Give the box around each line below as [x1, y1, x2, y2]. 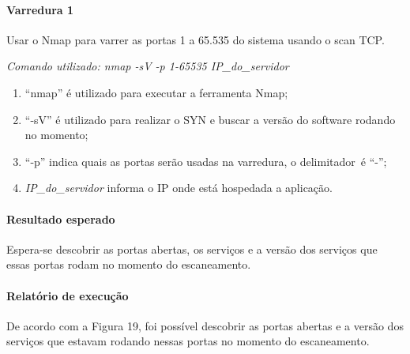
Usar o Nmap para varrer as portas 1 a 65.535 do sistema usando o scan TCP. [6, 31, 385, 47]
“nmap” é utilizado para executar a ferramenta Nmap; [24, 84, 288, 100]
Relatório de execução [6, 287, 129, 303]
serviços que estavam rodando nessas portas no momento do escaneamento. [6, 333, 370, 349]
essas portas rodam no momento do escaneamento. [6, 256, 251, 273]
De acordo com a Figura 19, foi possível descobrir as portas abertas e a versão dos [6, 317, 404, 333]
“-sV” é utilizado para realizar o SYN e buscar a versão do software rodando [24, 111, 396, 127]
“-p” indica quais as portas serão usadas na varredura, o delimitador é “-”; [24, 153, 387, 169]
